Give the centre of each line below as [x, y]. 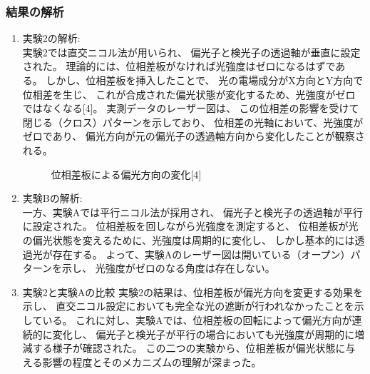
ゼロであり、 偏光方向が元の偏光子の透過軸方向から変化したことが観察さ [194, 136]
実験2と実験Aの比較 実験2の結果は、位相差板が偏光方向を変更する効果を [192, 292]
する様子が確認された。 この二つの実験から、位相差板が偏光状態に [189, 348]
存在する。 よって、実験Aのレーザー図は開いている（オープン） [201, 254]
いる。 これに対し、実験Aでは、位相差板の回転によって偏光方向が [197, 319]
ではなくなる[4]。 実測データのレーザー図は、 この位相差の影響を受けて [191, 108]
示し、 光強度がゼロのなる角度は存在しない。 [169, 268]
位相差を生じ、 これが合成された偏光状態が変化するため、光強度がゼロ [189, 94]
